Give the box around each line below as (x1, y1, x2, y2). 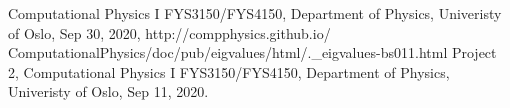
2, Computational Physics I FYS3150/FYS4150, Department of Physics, (8, 61, 450, 82)
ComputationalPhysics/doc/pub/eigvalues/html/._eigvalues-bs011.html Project (8, 42, 497, 63)
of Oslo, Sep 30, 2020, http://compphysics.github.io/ (8, 22, 331, 43)
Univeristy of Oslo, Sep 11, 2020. (8, 81, 209, 102)
